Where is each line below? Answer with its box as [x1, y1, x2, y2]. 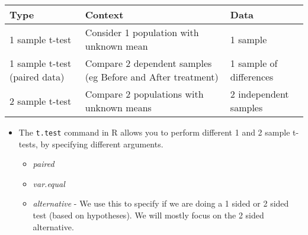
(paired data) [9, 70, 65, 83]
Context [85, 8, 124, 21]
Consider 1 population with [85, 25, 199, 39]
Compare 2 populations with [85, 87, 204, 101]
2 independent [230, 87, 289, 101]
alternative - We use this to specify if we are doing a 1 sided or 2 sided [33, 197, 289, 210]
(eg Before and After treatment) [85, 70, 219, 83]
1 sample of [230, 56, 278, 70]
